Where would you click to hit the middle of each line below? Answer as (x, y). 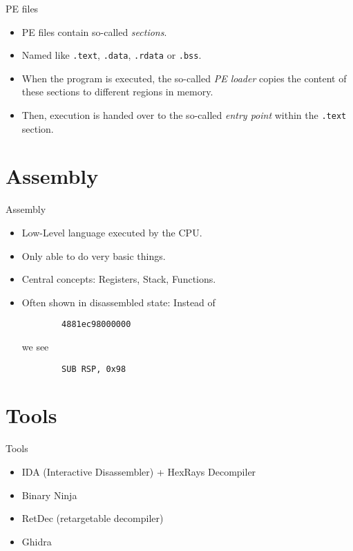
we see (35, 347)
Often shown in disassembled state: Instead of (118, 302)
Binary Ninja (49, 495)
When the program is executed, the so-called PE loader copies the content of (184, 78)
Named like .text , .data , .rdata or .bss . (112, 55)
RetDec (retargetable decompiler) (93, 518)
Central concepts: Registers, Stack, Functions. (119, 279)
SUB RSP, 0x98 (94, 369)
